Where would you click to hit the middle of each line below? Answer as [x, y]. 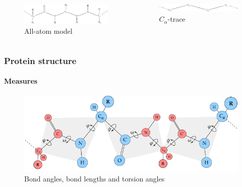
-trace [176, 19]
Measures [21, 81]
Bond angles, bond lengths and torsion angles [95, 178]
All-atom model [48, 31]
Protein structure [40, 60]
